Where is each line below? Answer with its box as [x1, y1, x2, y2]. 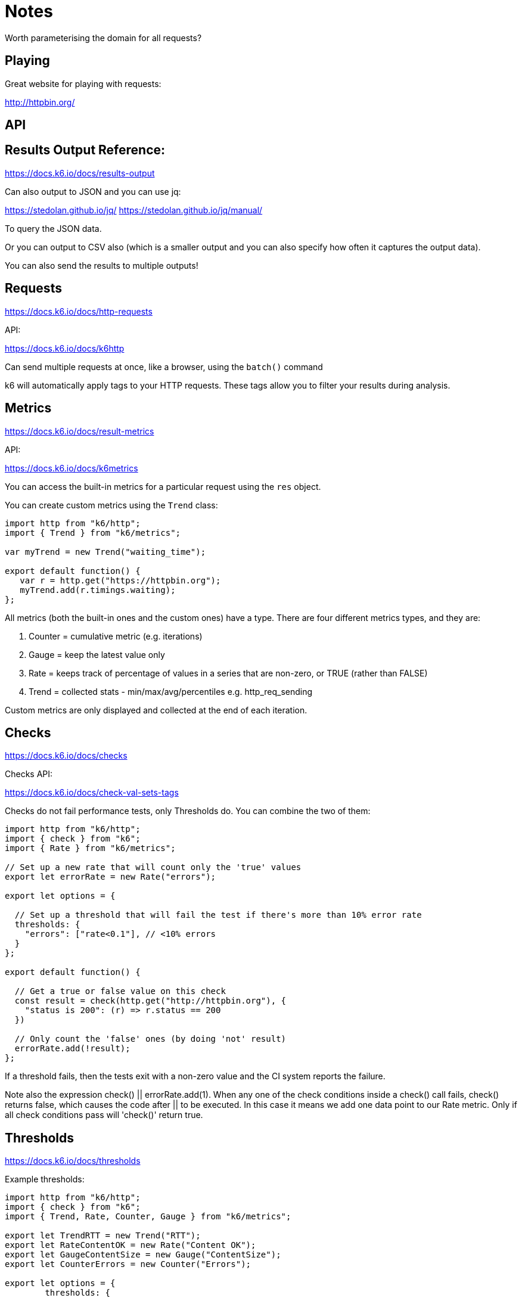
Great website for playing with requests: [5, 78, 161, 89]
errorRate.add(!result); [14, 1044, 130, 1054]
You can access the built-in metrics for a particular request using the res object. [5, 481, 321, 492]
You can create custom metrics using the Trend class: [5, 499, 218, 510]
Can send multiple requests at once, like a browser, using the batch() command [5, 361, 323, 372]
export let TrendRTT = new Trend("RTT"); [5, 1231, 201, 1241]
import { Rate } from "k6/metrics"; [5, 843, 176, 853]
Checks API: [5, 769, 53, 780]
